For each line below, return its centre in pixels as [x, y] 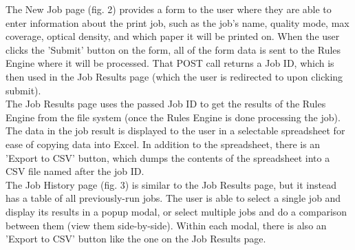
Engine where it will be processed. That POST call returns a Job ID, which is [170, 63]
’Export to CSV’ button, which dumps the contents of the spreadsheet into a [168, 157]
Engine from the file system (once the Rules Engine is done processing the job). [173, 117]
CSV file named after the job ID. [75, 171]
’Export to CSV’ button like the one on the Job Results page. [136, 239]
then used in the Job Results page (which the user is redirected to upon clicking [174, 76]
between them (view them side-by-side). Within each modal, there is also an [166, 225]
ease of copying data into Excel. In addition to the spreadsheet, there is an [163, 144]
